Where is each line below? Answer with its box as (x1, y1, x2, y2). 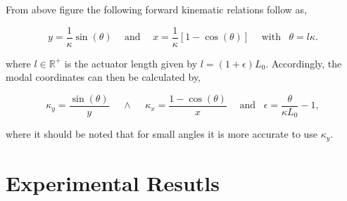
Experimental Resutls (6, 169, 220, 197)
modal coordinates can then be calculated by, (6, 70, 201, 84)
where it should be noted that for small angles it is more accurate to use (6, 127, 318, 141)
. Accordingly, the (265, 56, 342, 70)
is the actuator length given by (64, 56, 198, 70)
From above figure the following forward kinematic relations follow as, (6, 2, 307, 16)
